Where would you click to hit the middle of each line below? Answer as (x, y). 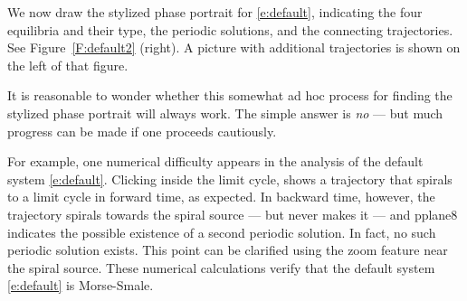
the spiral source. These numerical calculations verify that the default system (221, 267)
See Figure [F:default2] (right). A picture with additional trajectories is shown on (234, 47)
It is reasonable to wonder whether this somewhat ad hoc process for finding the (230, 95)
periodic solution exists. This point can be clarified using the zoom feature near (228, 250)
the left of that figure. (68, 65)
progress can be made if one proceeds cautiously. (142, 131)
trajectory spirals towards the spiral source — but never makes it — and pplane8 (233, 214)
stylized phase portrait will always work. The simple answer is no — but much (225, 113)
